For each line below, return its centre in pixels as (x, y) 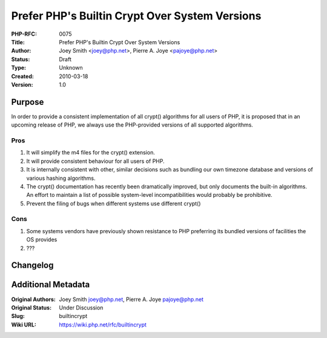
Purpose (28, 102)
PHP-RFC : (24, 34)
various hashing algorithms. (61, 178)
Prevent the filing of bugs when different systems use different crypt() (114, 204)
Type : (19, 68)
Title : (18, 42)
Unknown (71, 68)
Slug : (18, 316)
